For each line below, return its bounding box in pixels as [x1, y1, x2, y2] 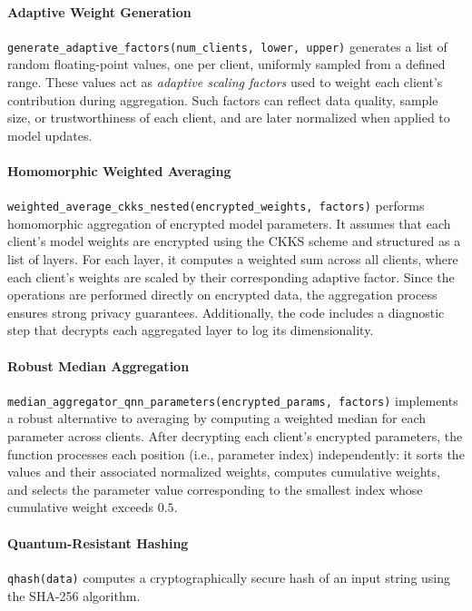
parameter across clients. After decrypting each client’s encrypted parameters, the [7, 427, 463, 446]
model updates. [7, 125, 93, 144]
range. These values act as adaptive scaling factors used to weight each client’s [7, 73, 443, 92]
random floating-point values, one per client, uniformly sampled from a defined [7, 54, 446, 74]
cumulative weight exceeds [7, 498, 154, 517]
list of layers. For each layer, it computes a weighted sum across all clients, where [7, 250, 458, 269]
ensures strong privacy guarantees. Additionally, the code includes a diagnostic [7, 302, 445, 321]
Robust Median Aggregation [7, 356, 190, 375]
